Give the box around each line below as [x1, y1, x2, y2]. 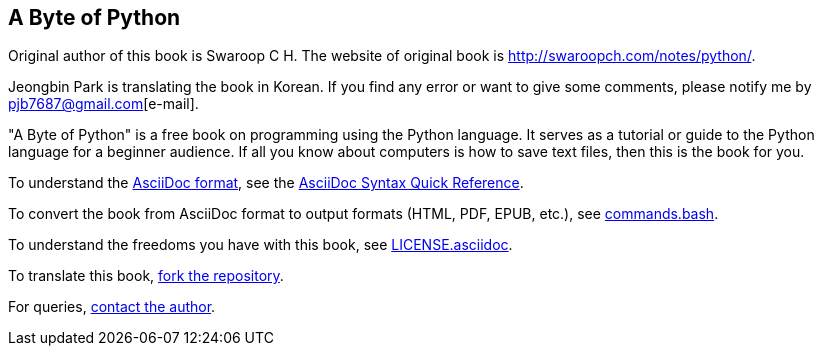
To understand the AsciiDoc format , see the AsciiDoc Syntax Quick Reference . [8, 174, 524, 192]
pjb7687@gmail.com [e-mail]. [8, 95, 199, 113]
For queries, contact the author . [8, 298, 216, 316]
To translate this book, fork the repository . [8, 267, 284, 285]
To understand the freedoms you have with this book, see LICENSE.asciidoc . [8, 236, 513, 254]
